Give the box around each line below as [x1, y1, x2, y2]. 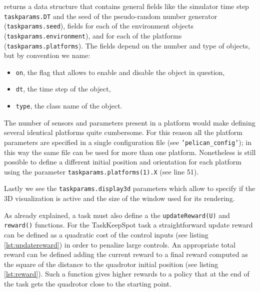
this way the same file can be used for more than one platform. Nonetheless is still [4, 146, 256, 157]
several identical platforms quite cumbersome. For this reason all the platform [4, 127, 242, 137]
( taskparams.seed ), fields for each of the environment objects [4, 20, 194, 31]
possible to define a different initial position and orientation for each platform [4, 156, 241, 167]
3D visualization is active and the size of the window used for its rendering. [4, 193, 235, 203]
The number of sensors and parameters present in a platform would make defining [4, 117, 255, 127]
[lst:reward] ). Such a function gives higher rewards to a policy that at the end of [4, 268, 249, 279]
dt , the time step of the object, [15, 83, 111, 94]
